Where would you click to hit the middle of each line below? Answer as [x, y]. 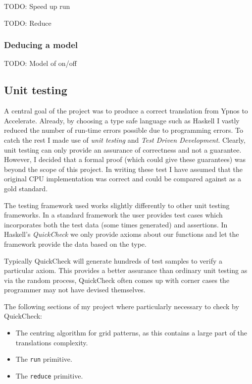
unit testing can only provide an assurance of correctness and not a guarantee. [123, 149]
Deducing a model [41, 45]
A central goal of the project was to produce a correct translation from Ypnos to [126, 111]
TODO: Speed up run [37, 6]
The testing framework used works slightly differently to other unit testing [117, 205]
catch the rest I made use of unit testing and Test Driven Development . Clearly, [125, 139]
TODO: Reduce [28, 23]
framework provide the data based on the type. [75, 244]
